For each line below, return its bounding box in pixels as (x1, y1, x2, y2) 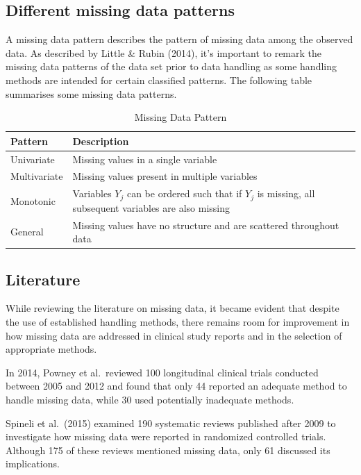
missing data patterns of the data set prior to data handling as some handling (6, 59, 337, 74)
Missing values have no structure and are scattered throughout (72, 217, 339, 232)
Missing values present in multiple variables (72, 169, 258, 183)
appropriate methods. (6, 342, 97, 356)
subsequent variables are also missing (72, 200, 230, 215)
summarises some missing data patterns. (6, 86, 177, 101)
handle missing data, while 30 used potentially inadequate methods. (6, 392, 294, 407)
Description (72, 133, 129, 148)
